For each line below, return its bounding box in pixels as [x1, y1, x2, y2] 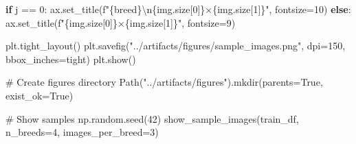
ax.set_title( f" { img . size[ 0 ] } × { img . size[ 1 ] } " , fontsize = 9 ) [5, 15, 236, 29]
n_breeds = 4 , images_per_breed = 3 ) [5, 125, 159, 139]
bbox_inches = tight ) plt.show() [5, 51, 136, 66]
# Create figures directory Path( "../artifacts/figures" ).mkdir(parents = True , [5, 75, 323, 89]
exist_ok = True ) [5, 88, 74, 102]
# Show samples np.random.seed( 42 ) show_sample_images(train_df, [5, 111, 299, 125]
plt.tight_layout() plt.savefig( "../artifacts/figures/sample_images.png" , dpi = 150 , [5, 38, 346, 53]
